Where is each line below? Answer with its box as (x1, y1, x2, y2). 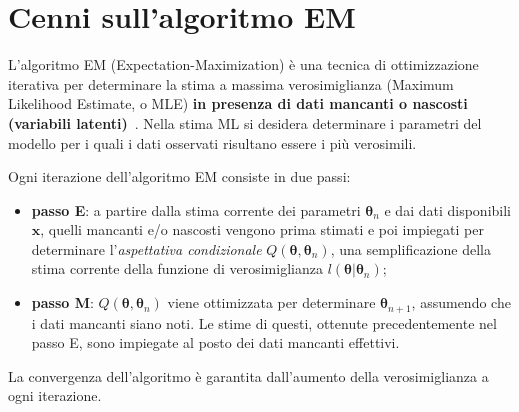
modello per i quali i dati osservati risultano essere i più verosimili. (8, 132, 417, 153)
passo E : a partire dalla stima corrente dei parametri (31, 199, 361, 220)
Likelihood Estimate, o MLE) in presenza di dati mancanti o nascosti (8, 93, 468, 114)
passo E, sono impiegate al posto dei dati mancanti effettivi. (31, 332, 400, 353)
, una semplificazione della (330, 238, 491, 259)
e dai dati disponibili (384, 199, 511, 220)
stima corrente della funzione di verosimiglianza (31, 258, 323, 279)
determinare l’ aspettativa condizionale (31, 238, 262, 259)
